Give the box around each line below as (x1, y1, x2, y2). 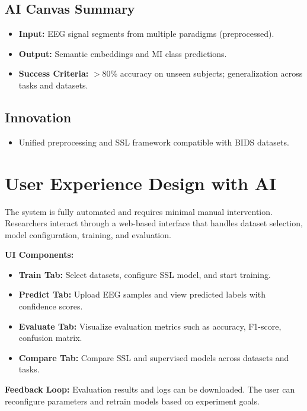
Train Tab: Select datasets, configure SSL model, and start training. (18, 268, 271, 280)
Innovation (5, 108, 72, 126)
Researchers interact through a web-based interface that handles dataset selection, (5, 217, 303, 229)
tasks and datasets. (18, 78, 88, 91)
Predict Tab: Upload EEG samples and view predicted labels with (18, 288, 266, 301)
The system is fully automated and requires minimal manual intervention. (5, 205, 273, 217)
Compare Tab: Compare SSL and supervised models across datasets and (18, 351, 289, 363)
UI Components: (5, 248, 74, 261)
